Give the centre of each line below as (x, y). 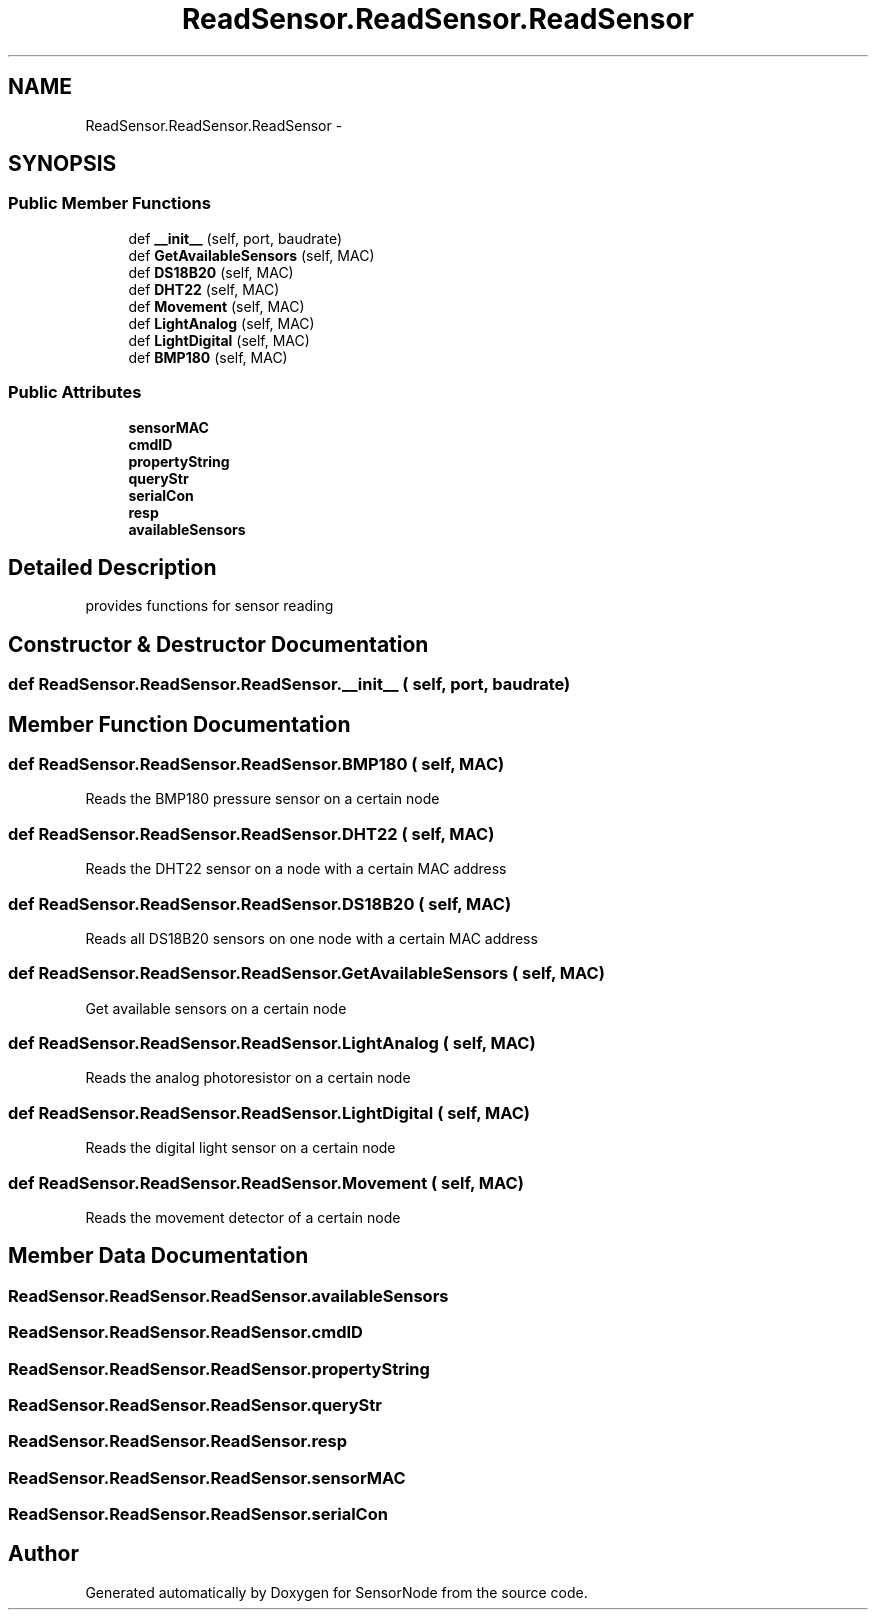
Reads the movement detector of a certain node (243, 1217)
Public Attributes (75, 392)
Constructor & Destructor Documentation (218, 644)
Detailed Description (112, 567)
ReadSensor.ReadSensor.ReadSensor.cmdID (185, 1332)
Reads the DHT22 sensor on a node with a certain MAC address (296, 869)
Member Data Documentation (158, 1256)
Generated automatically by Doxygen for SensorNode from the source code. (336, 1592)
